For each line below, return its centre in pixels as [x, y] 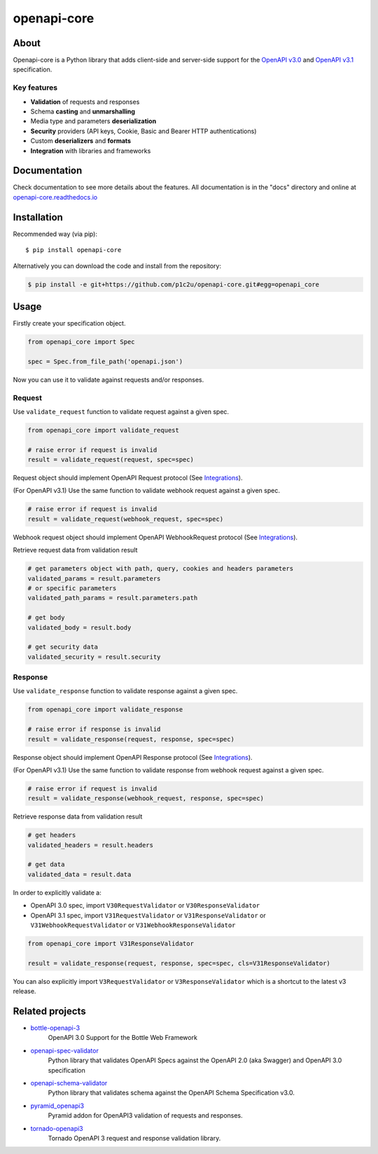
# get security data [63, 647]
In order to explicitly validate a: [57, 892]
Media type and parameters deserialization [93, 121]
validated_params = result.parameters [94, 578]
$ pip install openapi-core [73, 250]
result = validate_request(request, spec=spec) [111, 460]
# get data [46, 864]
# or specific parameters [72, 588]
